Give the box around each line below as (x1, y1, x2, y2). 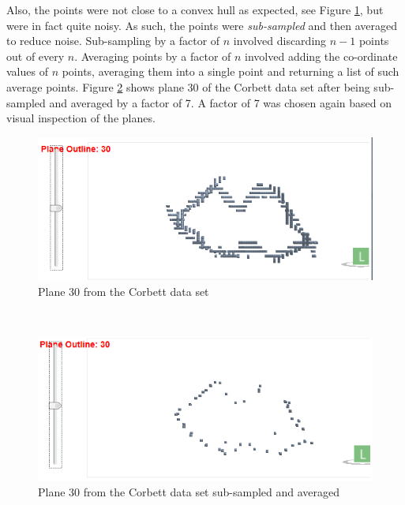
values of (6, 63, 48, 80)
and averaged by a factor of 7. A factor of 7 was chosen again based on (49, 94, 392, 110)
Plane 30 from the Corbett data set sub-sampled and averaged (38, 484, 340, 500)
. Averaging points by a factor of (74, 47, 231, 64)
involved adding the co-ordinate (245, 47, 398, 64)
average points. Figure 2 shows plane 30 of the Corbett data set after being (6, 78, 370, 95)
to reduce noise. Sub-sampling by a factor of (6, 32, 220, 49)
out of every (6, 47, 65, 64)
